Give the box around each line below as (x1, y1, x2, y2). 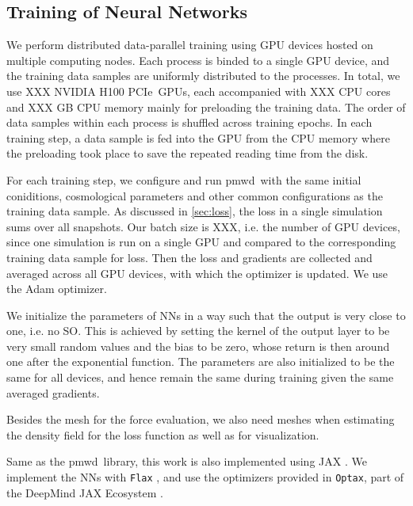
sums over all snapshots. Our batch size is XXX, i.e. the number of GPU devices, (6, 218, 400, 234)
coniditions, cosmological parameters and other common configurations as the (6, 187, 383, 204)
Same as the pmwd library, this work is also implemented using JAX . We (6, 453, 367, 470)
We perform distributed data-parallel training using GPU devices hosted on (6, 36, 373, 53)
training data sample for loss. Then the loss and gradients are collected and (6, 249, 373, 265)
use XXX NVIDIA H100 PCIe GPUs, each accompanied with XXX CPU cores (6, 82, 391, 99)
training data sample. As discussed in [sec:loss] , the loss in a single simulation (6, 203, 383, 219)
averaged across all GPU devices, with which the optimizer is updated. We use (6, 264, 388, 281)
